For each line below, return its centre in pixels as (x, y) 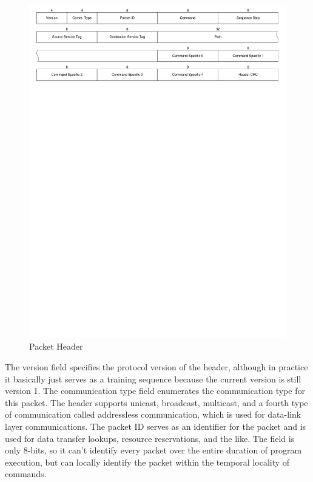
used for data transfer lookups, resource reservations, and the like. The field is (150, 438)
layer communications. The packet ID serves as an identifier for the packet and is (156, 426)
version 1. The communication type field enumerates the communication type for (155, 391)
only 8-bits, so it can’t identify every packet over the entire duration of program (153, 450)
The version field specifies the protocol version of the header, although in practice (156, 367)
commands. (26, 474)
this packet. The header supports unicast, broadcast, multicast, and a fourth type (156, 402)
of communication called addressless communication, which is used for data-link (153, 414)
